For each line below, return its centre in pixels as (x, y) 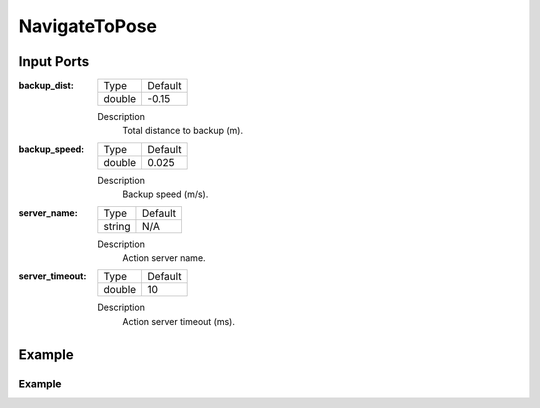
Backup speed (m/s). (165, 194)
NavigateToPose (88, 26)
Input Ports (54, 61)
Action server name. (164, 258)
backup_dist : (46, 86)
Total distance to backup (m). (183, 131)
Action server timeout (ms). (178, 321)
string (117, 226)
